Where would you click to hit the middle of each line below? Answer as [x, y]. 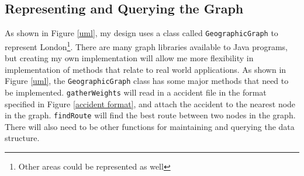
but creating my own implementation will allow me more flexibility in [129, 58]
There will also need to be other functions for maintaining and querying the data [150, 126]
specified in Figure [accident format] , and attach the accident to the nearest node [150, 103]
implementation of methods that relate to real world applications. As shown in [146, 69]
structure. [22, 138]
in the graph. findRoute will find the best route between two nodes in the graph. [150, 115]
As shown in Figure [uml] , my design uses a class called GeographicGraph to [141, 33]
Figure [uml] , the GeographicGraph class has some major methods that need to [147, 81]
